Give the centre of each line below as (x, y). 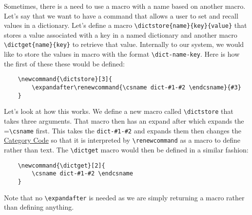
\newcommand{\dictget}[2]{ (61, 165)
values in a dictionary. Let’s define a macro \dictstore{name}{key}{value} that (126, 25)
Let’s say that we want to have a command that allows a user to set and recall (121, 15)
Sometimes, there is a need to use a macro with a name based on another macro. (125, 6)
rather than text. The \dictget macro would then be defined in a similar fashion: (126, 149)
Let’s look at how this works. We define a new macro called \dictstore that (119, 111)
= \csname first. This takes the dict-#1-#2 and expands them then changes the (123, 130)
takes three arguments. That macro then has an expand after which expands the (124, 120)
